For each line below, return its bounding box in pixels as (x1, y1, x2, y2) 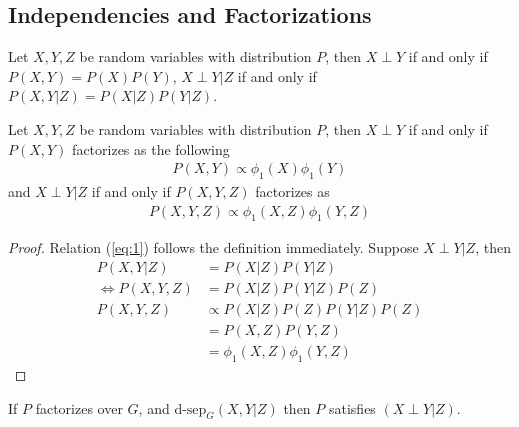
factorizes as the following (72, 138, 230, 159)
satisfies (328, 397, 376, 418)
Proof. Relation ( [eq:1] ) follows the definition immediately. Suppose (8, 237, 419, 258)
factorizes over (35, 397, 123, 418)
